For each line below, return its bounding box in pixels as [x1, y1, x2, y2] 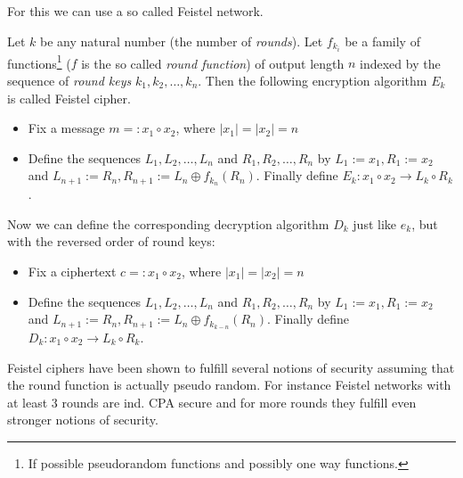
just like [353, 214, 397, 233]
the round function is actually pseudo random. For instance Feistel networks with [7, 375, 451, 394]
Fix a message [28, 119, 105, 137]
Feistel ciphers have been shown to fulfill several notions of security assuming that [7, 358, 455, 376]
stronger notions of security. [7, 410, 158, 429]
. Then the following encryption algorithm [198, 70, 427, 89]
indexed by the [360, 54, 441, 72]
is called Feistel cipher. [7, 88, 131, 107]
